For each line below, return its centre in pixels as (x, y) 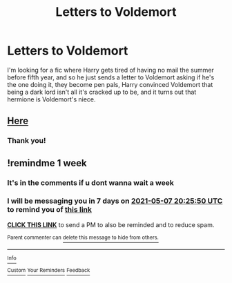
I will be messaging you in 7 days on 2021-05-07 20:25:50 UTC (115, 201)
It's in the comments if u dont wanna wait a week (91, 182)
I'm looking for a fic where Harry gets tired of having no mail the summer (110, 70)
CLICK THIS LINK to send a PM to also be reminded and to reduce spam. (111, 224)
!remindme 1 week (47, 163)
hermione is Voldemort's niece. (51, 99)
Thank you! (27, 141)
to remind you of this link (49, 210)
